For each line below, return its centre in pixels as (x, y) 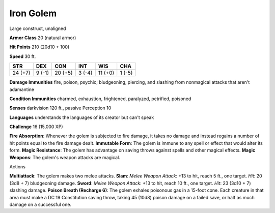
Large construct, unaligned (38, 28)
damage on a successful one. (40, 204)
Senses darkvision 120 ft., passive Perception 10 (60, 108)
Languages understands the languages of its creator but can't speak (82, 117)
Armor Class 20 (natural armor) (43, 38)
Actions (17, 167)
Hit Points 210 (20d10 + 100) (39, 47)
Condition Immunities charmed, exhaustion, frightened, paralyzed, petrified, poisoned (100, 99)
